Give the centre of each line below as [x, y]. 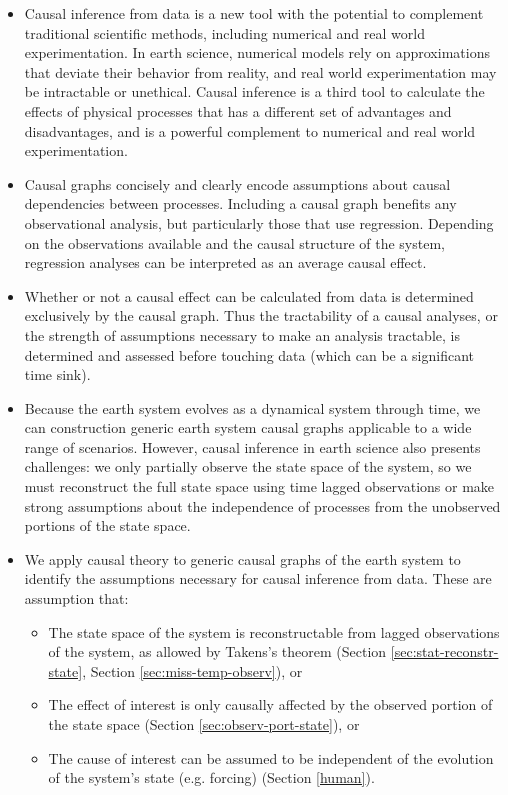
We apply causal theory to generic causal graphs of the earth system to [242, 558]
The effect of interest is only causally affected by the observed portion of [270, 704]
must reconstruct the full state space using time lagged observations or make [259, 486]
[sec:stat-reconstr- [444, 651]
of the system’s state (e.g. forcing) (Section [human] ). [211, 777]
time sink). [57, 374]
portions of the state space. [107, 525]
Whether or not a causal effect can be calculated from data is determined [249, 295]
